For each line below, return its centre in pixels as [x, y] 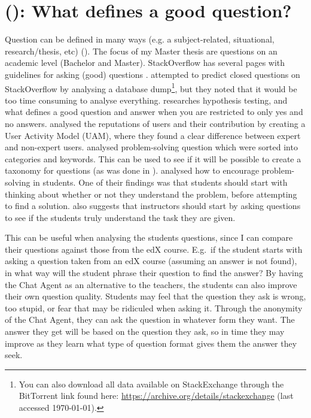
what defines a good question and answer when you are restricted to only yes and [154, 112]
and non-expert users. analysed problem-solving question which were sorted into [151, 147]
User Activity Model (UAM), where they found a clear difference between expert [153, 135]
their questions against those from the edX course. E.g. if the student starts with [154, 249]
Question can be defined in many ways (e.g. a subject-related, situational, [140, 39]
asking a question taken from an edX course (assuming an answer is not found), [151, 261]
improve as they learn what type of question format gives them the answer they [151, 343]
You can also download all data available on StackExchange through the [151, 384]
